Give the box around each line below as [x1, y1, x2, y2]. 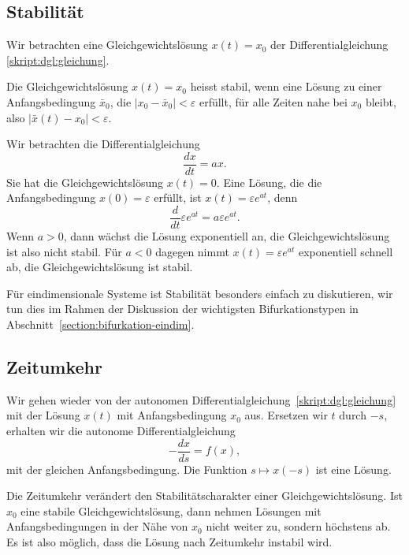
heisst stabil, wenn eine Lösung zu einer [190, 78, 382, 95]
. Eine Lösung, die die [216, 173, 322, 190]
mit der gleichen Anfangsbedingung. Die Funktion [6, 460, 247, 477]
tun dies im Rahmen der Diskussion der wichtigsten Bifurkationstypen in [6, 300, 359, 317]
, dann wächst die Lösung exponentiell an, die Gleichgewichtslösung [63, 228, 390, 244]
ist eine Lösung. [315, 460, 392, 477]
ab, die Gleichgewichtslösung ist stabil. [6, 259, 193, 275]
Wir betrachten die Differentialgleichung [6, 136, 200, 152]
